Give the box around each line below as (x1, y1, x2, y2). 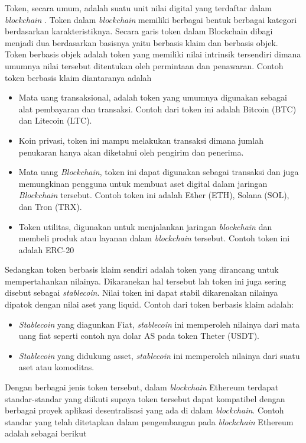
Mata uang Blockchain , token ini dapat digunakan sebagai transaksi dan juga (18, 166, 299, 178)
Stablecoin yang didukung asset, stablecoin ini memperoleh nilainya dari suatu (18, 349, 300, 361)
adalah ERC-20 (18, 243, 74, 256)
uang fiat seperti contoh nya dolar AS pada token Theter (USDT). (18, 329, 259, 342)
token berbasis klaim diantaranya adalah (5, 71, 152, 83)
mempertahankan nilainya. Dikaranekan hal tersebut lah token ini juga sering (5, 274, 287, 287)
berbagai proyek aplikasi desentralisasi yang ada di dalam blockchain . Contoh (5, 404, 284, 416)
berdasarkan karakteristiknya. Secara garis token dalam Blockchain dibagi (5, 25, 273, 37)
